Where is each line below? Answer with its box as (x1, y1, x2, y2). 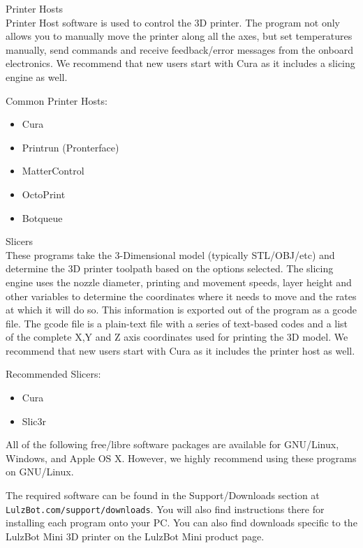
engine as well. (6, 69, 68, 84)
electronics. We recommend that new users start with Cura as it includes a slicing (6, 56, 355, 71)
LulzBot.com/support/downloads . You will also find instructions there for (6, 501, 325, 516)
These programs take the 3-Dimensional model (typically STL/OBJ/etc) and (6, 247, 335, 262)
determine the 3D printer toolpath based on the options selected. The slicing (6, 261, 334, 276)
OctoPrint (22, 186, 66, 201)
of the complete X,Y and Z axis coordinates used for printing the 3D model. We (6, 329, 348, 344)
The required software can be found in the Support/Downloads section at (6, 488, 320, 503)
